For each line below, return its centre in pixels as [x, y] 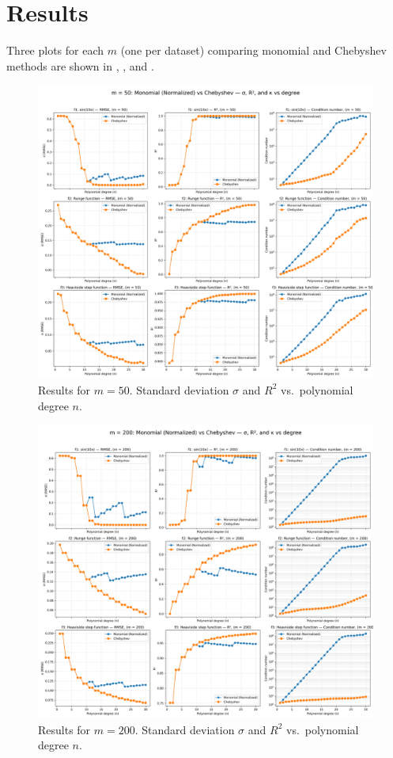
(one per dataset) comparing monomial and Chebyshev [253, 50]
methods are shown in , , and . [80, 65]
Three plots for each [55, 50]
